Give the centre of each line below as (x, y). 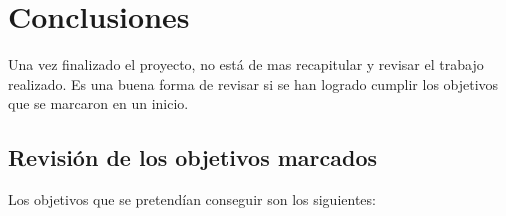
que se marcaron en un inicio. (98, 103)
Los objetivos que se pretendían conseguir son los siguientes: (192, 199)
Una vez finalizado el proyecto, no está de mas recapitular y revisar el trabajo (246, 64)
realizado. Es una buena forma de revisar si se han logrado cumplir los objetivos (253, 83)
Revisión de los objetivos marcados (193, 157)
